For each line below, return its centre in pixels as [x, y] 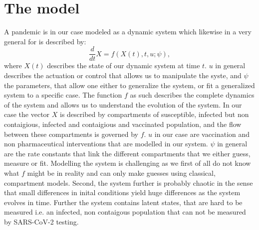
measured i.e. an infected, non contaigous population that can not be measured [125, 212]
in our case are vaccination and [202, 134]
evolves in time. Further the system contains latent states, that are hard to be [123, 202]
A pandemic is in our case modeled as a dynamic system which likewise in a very [128, 32]
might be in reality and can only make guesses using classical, [121, 172]
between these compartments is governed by [71, 134]
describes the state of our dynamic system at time [124, 65]
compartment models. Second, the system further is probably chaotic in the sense [129, 182]
